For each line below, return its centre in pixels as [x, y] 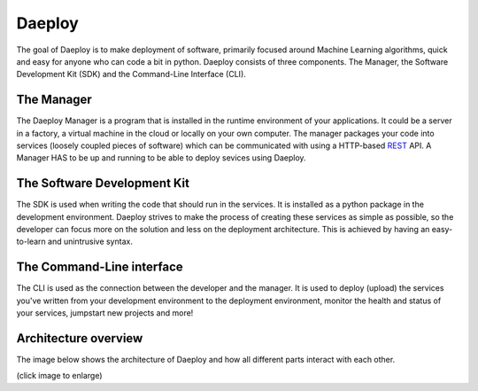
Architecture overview [80, 338]
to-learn [31, 242]
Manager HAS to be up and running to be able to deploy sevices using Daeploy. [161, 158]
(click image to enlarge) [59, 376]
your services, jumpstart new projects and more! [105, 313]
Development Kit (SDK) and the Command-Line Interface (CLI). [131, 74]
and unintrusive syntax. [90, 242]
